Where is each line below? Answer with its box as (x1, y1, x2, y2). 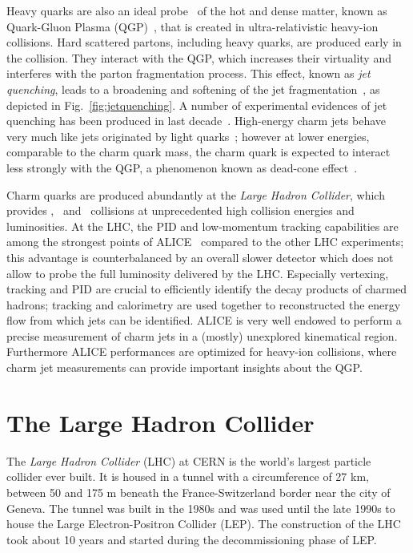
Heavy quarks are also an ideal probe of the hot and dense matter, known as (6, 2, 387, 18)
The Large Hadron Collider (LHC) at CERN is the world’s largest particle (6, 452, 371, 469)
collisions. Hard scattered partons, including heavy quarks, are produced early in (6, 34, 402, 50)
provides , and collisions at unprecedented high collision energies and (6, 202, 355, 219)
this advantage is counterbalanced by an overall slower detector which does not (6, 248, 394, 265)
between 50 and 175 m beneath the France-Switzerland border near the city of (6, 483, 391, 500)
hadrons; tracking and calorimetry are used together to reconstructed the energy (6, 296, 401, 313)
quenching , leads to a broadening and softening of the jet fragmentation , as (6, 80, 380, 97)
